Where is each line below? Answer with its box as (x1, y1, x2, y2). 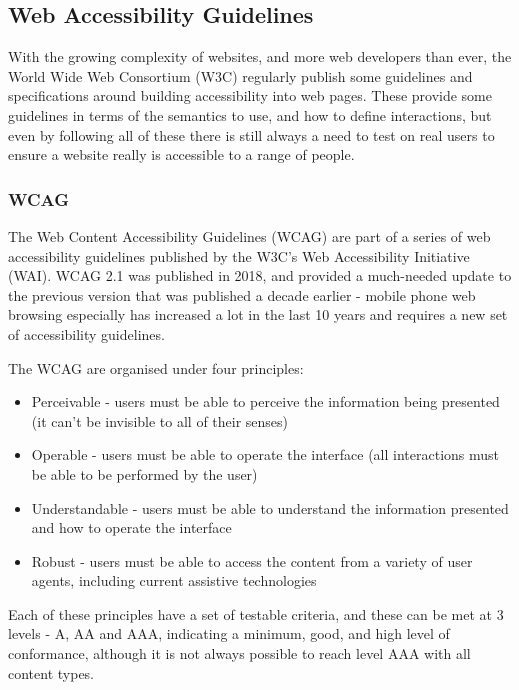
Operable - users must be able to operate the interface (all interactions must (31, 444, 500, 465)
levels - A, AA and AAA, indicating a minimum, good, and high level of (8, 623, 450, 644)
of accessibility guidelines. (8, 323, 165, 344)
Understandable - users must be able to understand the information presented (31, 497, 509, 518)
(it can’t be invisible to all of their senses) (31, 410, 289, 431)
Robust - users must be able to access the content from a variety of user (31, 550, 473, 571)
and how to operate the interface (31, 517, 232, 538)
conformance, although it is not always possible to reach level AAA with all (8, 643, 471, 664)
